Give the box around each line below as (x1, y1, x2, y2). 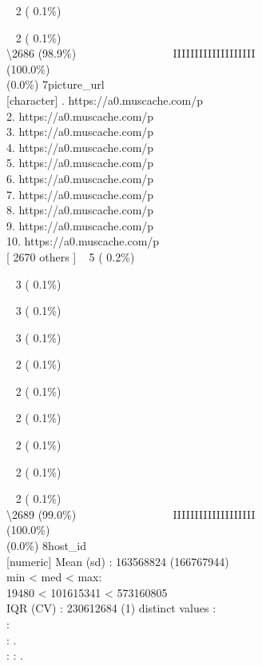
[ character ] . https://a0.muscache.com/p (6, 91, 204, 108)
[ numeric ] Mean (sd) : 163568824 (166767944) (6, 552, 229, 569)
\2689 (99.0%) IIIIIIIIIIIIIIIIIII (6, 505, 256, 522)
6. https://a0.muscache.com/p (6, 169, 154, 186)
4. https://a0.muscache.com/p (6, 138, 154, 155)
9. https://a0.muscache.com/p (6, 217, 154, 233)
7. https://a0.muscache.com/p (6, 185, 154, 202)
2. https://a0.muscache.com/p (6, 107, 154, 124)
